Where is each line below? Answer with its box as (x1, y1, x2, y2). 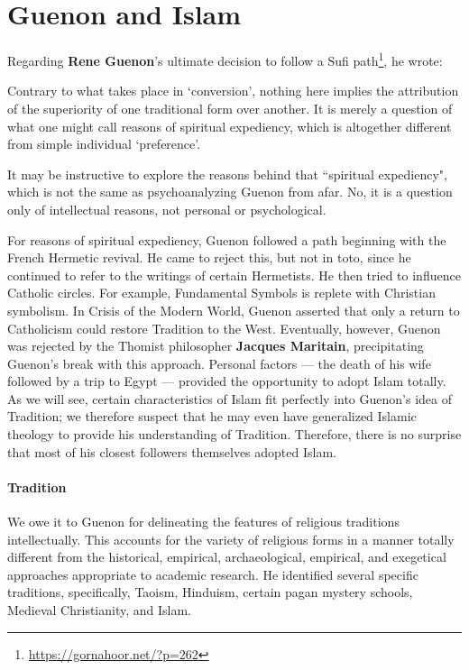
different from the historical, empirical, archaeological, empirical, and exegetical (7, 547, 446, 566)
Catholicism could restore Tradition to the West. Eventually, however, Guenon (7, 318, 441, 337)
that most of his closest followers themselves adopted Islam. (7, 442, 336, 461)
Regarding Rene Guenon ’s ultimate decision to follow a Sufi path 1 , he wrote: (7, 49, 443, 69)
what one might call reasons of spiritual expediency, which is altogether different (7, 116, 452, 135)
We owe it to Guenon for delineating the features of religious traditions (7, 512, 400, 531)
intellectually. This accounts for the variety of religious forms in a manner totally (7, 529, 455, 548)
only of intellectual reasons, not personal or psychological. (7, 199, 326, 218)
